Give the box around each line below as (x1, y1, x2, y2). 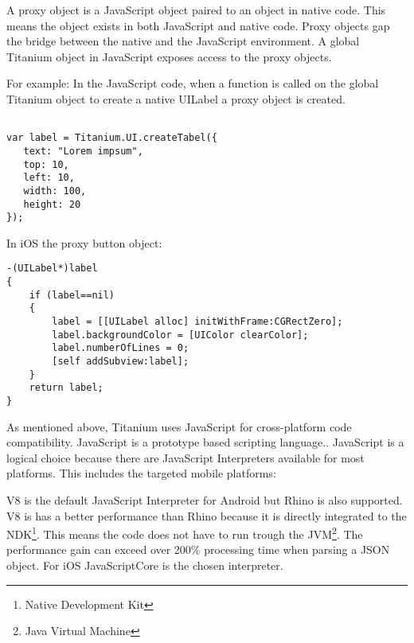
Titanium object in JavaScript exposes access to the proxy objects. (6, 48, 332, 64)
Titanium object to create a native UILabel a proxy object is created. (6, 90, 346, 107)
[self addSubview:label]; (52, 356, 189, 367)
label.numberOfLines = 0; (52, 342, 189, 354)
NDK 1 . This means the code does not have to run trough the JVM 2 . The (6, 524, 363, 542)
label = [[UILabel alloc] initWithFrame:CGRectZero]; (52, 316, 343, 328)
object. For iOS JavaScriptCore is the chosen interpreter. (6, 557, 283, 574)
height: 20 (23, 198, 81, 210)
